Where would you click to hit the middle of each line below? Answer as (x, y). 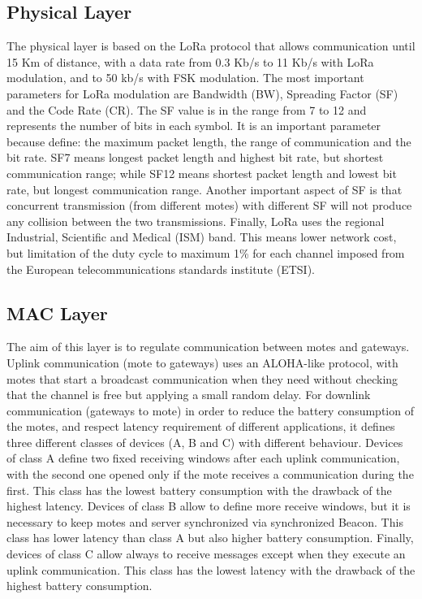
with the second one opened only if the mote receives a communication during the (210, 474)
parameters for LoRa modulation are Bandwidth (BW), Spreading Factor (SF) (202, 93)
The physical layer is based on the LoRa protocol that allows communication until (211, 46)
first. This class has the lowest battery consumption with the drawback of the (199, 490)
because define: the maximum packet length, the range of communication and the (209, 141)
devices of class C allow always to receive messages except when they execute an (206, 554)
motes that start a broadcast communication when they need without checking (202, 378)
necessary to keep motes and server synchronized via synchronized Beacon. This (205, 521)
